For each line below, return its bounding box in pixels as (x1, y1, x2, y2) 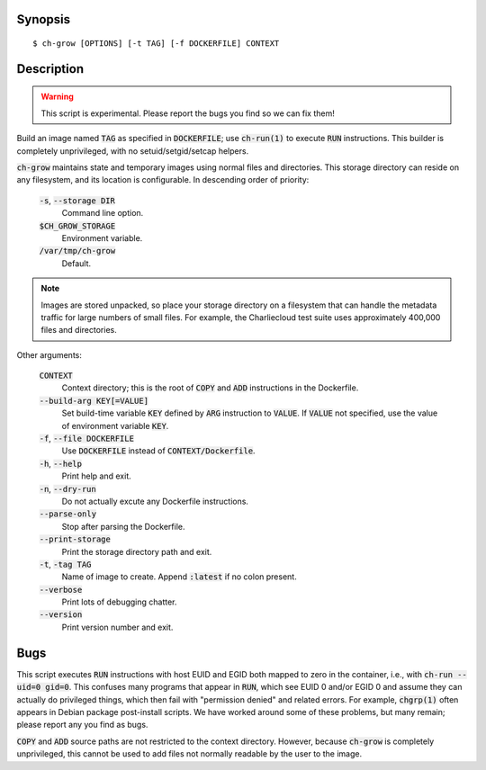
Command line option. (61, 208, 144, 219)
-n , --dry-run (39, 483, 96, 494)
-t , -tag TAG (39, 559, 92, 569)
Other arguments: (16, 349, 83, 360)
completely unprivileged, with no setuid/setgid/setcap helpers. (16, 145, 249, 157)
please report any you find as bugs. (16, 720, 148, 730)
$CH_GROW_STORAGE (39, 220, 116, 231)
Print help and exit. (61, 470, 132, 481)
